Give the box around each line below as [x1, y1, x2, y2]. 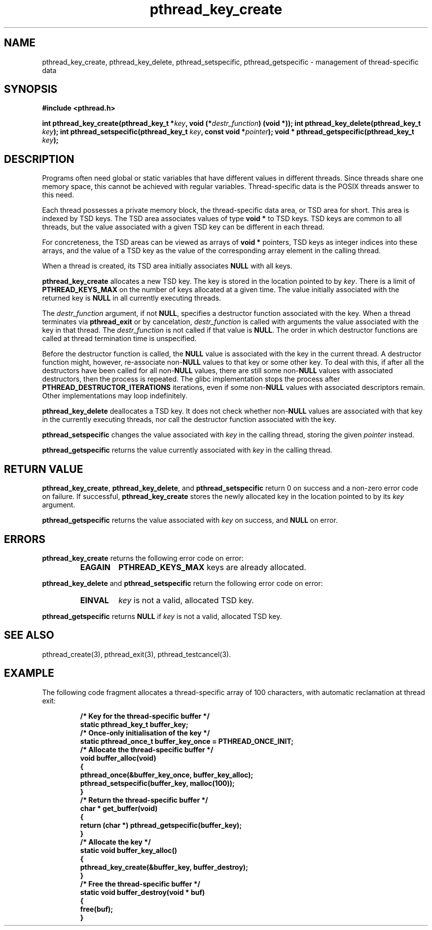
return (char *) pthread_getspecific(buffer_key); [80, 820, 242, 829]
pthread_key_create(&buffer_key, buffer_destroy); [80, 862, 248, 871]
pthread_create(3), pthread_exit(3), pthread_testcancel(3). [42, 650, 231, 659]
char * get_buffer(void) [80, 804, 158, 813]
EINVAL [80, 595, 109, 605]
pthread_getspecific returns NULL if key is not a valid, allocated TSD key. [42, 612, 282, 620]
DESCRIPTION [4, 153, 74, 165]
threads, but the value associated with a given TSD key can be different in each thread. [42, 223, 325, 232]
